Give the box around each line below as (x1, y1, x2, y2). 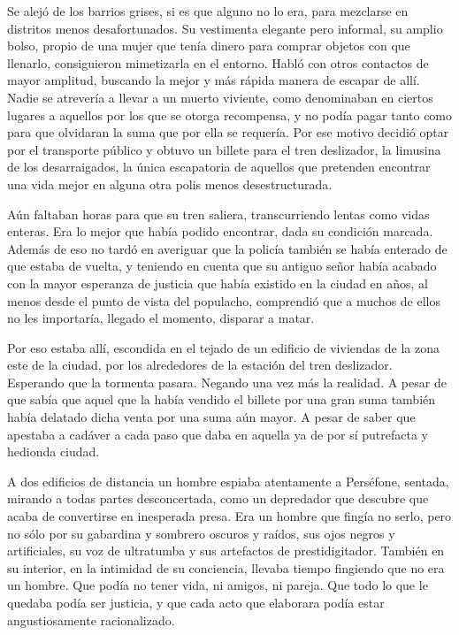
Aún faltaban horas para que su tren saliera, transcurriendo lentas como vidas (7, 204, 430, 223)
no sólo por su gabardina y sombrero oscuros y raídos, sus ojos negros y (7, 524, 395, 542)
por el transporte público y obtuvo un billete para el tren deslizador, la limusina (7, 140, 441, 158)
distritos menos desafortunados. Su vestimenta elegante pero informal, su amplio (7, 19, 443, 37)
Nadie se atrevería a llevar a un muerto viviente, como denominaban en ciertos (7, 88, 433, 106)
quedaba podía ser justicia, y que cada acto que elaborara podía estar (7, 593, 385, 611)
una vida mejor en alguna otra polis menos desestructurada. (7, 174, 333, 193)
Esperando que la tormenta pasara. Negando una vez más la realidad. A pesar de (7, 372, 447, 391)
